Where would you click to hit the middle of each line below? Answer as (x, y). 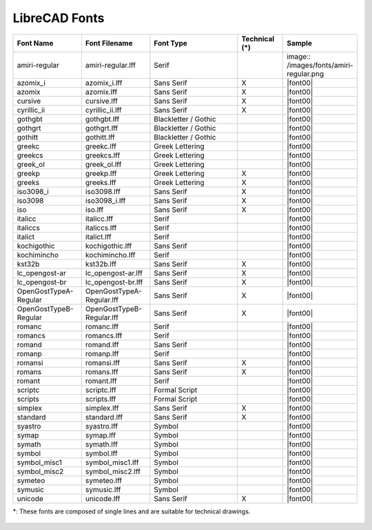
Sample (300, 43)
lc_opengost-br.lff (114, 282)
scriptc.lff (101, 390)
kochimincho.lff (110, 255)
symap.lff (101, 435)
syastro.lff (102, 426)
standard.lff (104, 417)
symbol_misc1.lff (112, 462)
